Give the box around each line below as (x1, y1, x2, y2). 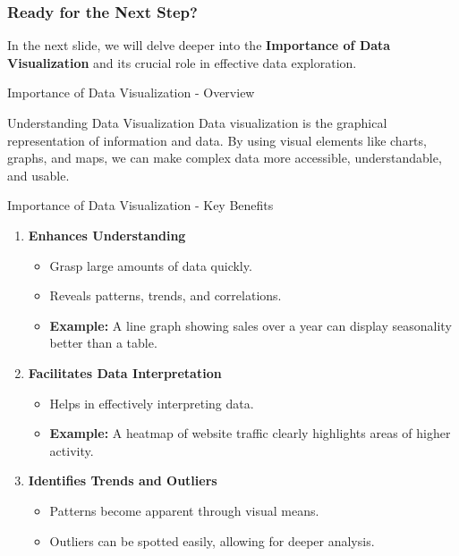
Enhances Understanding (28, 225, 186, 244)
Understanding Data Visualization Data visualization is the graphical (7, 114, 387, 131)
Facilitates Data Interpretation (28, 363, 222, 382)
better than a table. (49, 333, 157, 352)
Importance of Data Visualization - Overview (7, 83, 255, 102)
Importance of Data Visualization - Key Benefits (7, 196, 274, 215)
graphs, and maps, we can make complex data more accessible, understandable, (7, 148, 442, 167)
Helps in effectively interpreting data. (49, 393, 254, 412)
